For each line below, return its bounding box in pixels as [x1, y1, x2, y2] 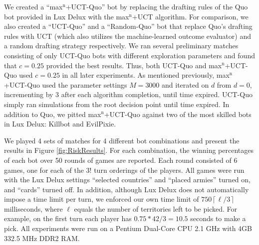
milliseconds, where [4, 203, 63, 214]
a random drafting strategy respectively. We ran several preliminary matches [4, 40, 239, 51]
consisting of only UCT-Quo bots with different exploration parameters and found [4, 50, 255, 60]
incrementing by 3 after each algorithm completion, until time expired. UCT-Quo [4, 89, 253, 100]
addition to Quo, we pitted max [4, 109, 101, 119]
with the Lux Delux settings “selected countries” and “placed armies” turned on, [4, 174, 251, 185]
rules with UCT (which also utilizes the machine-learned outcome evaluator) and [4, 30, 251, 41]
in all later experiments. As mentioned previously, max [62, 70, 230, 80]
